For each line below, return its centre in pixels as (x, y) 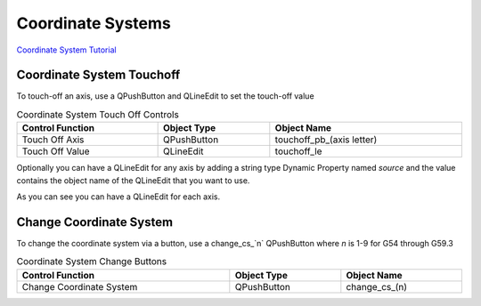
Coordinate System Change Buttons (92, 262)
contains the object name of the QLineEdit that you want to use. (133, 180)
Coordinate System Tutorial (66, 50)
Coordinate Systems (94, 23)
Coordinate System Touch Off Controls (98, 115)
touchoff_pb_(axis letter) (326, 140)
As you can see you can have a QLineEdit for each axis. (118, 197)
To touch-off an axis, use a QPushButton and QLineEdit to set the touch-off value (166, 96)
